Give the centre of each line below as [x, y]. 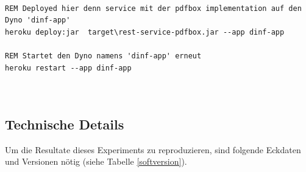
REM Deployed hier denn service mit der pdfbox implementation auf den [153, 8]
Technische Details [65, 124]
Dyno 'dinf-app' [38, 20]
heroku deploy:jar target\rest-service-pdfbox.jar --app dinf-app [145, 32]
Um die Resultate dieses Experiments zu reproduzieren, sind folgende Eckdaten [153, 149]
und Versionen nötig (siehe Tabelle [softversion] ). [96, 161]
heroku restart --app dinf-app [68, 68]
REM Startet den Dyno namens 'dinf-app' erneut [103, 56]
